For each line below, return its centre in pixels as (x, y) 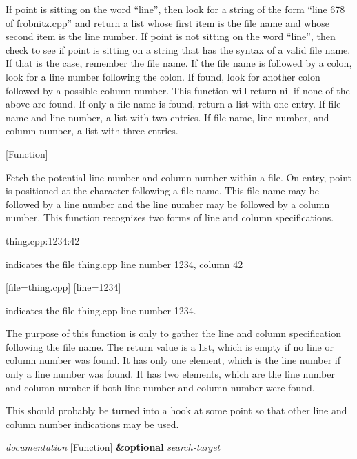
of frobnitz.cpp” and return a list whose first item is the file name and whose (167, 22)
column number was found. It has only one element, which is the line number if (173, 360)
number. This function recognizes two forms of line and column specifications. (170, 217)
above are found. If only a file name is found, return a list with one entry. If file (173, 104)
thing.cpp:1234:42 (43, 240)
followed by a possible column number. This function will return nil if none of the (178, 90)
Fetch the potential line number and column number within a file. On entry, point (179, 177)
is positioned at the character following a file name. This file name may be (162, 191)
